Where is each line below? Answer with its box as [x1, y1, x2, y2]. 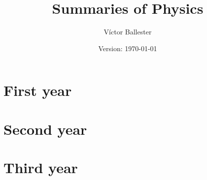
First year [3, 80, 72, 100]
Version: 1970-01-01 [98, 43, 157, 53]
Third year [3, 157, 78, 178]
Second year [3, 119, 87, 139]
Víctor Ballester [103, 27, 152, 37]
